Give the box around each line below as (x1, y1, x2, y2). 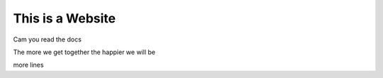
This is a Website (13, 11, 116, 26)
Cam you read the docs (13, 35, 82, 44)
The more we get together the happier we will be (13, 48, 156, 56)
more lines (13, 60, 44, 70)
